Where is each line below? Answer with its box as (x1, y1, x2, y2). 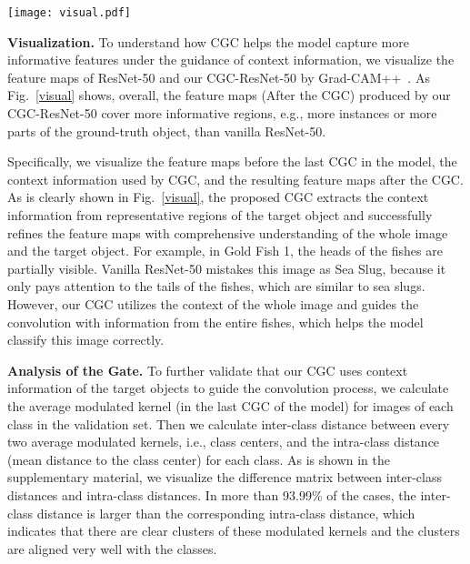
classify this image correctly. (7, 330, 165, 349)
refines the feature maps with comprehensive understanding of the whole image (7, 223, 448, 242)
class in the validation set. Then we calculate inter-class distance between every (7, 414, 450, 433)
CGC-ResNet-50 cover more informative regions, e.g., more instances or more (7, 104, 437, 123)
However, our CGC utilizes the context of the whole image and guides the (7, 294, 419, 313)
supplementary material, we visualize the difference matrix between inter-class (7, 468, 443, 487)
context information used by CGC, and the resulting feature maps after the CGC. (7, 169, 464, 188)
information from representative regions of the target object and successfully (7, 206, 433, 224)
